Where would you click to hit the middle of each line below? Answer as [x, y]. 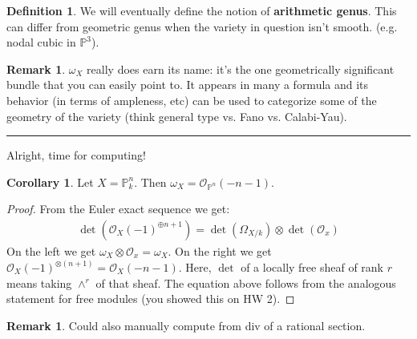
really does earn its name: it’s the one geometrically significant [241, 69]
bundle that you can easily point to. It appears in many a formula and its [188, 85]
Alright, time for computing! [76, 155]
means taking [39, 282]
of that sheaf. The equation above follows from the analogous [246, 282]
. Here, [195, 267]
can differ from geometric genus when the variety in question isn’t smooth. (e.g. [202, 26]
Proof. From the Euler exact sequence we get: [118, 209]
